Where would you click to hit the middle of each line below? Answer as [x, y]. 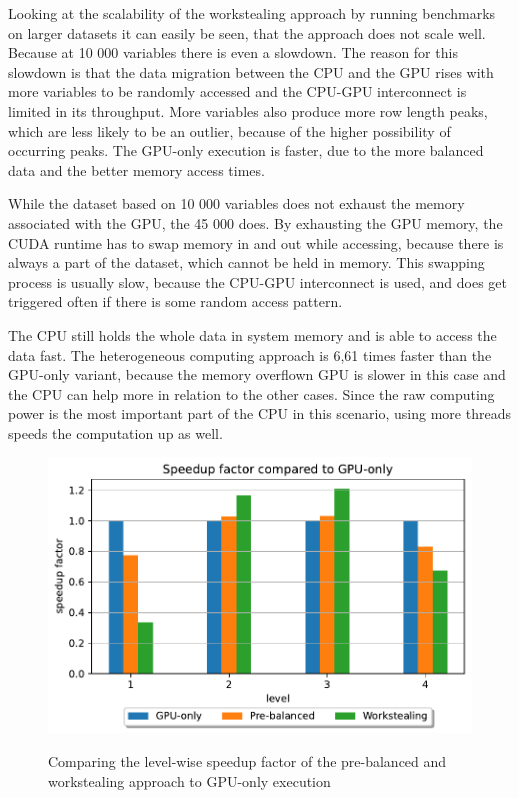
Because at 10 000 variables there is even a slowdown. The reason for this [233, 52]
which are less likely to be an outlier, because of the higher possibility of [229, 130]
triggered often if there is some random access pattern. [175, 301]
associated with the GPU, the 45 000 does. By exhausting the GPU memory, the [255, 222]
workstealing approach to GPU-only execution [189, 780]
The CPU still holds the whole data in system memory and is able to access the [252, 334]
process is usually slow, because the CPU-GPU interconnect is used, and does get [257, 281]
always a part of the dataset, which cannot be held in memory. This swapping [246, 262]
